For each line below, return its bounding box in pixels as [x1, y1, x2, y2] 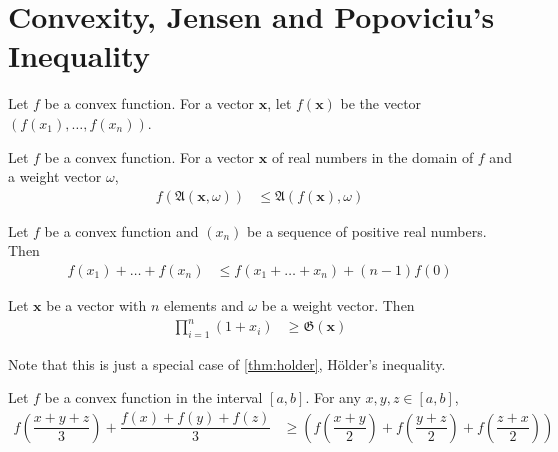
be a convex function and [44, 220, 199, 241]
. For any [305, 387, 361, 408]
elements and [163, 294, 244, 315]
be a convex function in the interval [44, 387, 263, 408]
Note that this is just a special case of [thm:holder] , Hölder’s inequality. [8, 353, 446, 374]
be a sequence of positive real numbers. [247, 220, 487, 241]
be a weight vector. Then [261, 294, 415, 315]
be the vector [340, 93, 422, 114]
